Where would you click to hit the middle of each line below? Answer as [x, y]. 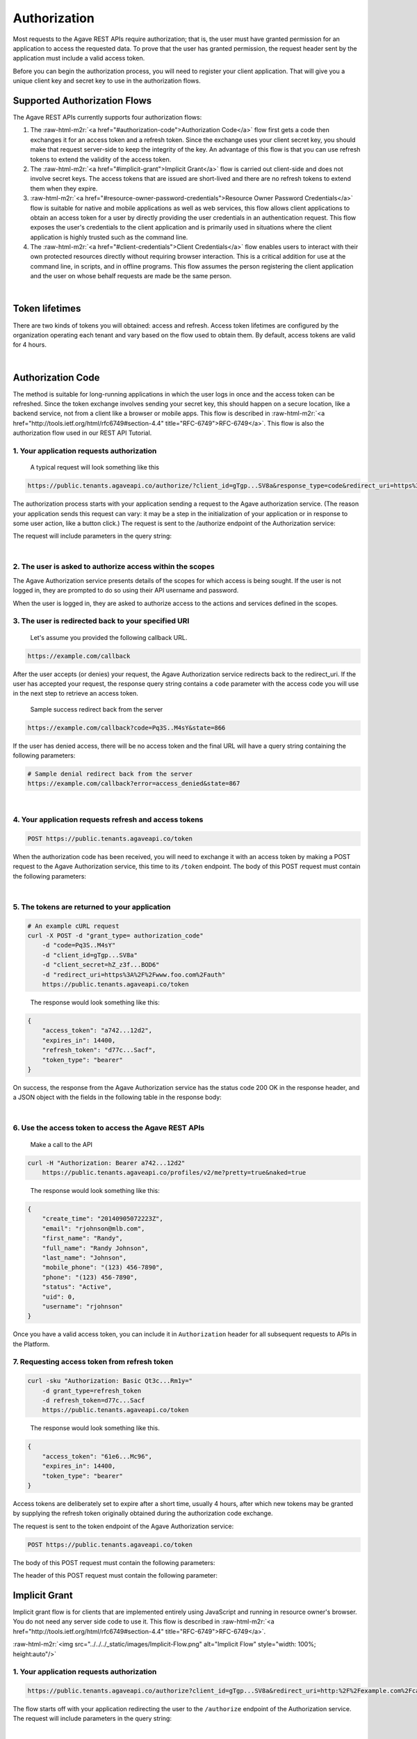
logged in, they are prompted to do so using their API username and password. [126, 591]
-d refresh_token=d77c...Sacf [93, 1401]
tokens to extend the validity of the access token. [101, 159]
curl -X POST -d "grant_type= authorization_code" [116, 936]
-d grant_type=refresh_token [92, 1391]
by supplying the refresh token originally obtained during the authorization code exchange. [143, 1514]
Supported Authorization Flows [82, 101]
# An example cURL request [73, 926]
